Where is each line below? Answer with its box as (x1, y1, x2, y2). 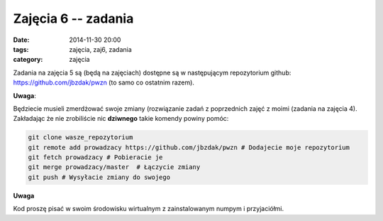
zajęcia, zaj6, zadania (69, 45, 133, 53)
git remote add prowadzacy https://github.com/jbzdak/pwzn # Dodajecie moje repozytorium (28, 143, 350, 151)
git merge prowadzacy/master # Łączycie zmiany (28, 163, 201, 171)
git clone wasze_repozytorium (28, 134, 133, 141)
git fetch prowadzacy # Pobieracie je (28, 153, 163, 161)
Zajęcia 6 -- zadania (13, 11, 134, 26)
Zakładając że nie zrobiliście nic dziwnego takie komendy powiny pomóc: (13, 114, 229, 123)
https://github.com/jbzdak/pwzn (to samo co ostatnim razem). (13, 78, 195, 87)
